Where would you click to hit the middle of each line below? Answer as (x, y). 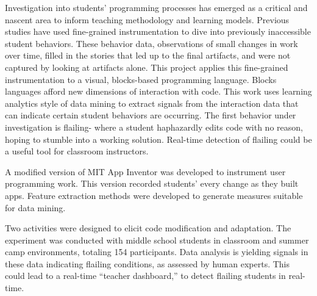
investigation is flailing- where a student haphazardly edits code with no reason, (154, 127)
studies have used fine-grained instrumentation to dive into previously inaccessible (158, 31)
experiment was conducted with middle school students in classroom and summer (157, 240)
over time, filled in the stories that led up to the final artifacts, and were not (148, 55)
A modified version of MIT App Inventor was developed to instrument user (145, 171)
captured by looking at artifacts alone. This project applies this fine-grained (147, 67)
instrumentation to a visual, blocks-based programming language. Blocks (141, 79)
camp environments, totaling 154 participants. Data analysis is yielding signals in (157, 252)
